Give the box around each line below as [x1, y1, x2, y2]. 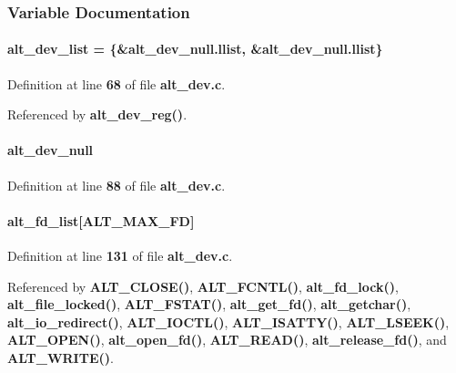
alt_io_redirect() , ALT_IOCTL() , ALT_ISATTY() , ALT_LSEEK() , [7, 312, 450, 331]
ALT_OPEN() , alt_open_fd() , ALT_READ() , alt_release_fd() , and [7, 330, 447, 349]
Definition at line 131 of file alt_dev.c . [7, 246, 233, 265]
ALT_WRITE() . [7, 347, 114, 367]
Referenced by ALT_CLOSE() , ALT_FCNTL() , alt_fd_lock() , [7, 276, 399, 295]
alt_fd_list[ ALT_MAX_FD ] [7, 211, 195, 230]
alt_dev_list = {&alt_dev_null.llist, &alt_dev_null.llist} [7, 39, 383, 58]
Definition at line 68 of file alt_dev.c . [7, 74, 226, 93]
